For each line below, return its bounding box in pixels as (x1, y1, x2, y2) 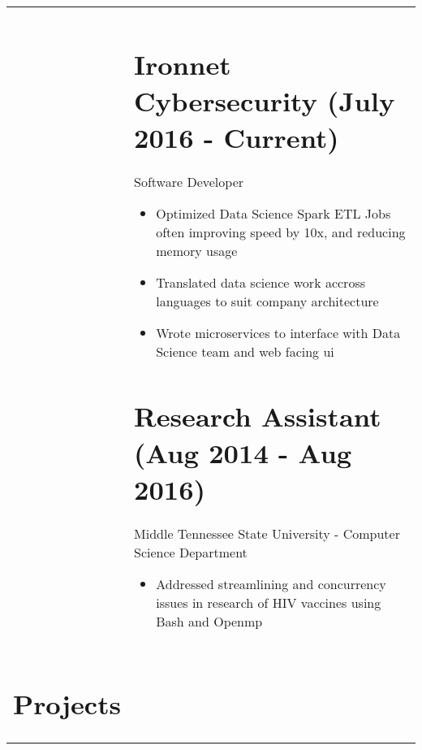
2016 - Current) (134, 118, 339, 155)
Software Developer (134, 172, 244, 192)
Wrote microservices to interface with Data (156, 323, 401, 343)
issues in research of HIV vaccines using (156, 593, 381, 613)
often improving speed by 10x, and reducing (156, 223, 406, 242)
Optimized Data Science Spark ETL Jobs (156, 204, 391, 223)
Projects (13, 685, 122, 722)
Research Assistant (134, 397, 381, 435)
